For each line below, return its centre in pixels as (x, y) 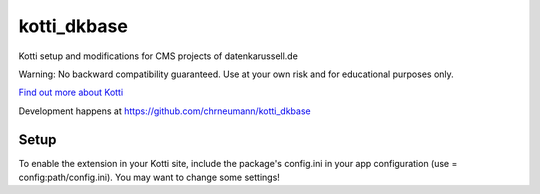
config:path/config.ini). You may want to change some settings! (149, 177)
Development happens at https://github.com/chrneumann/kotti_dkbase (164, 111)
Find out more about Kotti (71, 92)
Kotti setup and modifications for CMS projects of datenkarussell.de (158, 56)
